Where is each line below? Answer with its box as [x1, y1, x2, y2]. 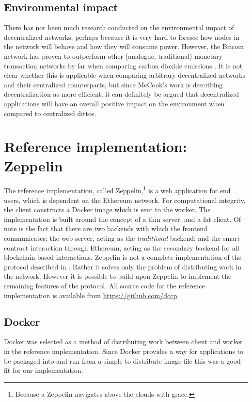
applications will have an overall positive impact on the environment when [4, 98, 225, 108]
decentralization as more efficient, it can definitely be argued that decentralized [4, 89, 239, 99]
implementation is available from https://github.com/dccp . [4, 290, 179, 300]
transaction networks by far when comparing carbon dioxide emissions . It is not [4, 60, 243, 70]
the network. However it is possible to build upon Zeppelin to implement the [4, 271, 232, 281]
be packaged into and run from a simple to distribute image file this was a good [4, 355, 241, 366]
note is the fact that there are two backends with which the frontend [4, 223, 207, 234]
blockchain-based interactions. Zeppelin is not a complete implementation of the [4, 252, 241, 262]
